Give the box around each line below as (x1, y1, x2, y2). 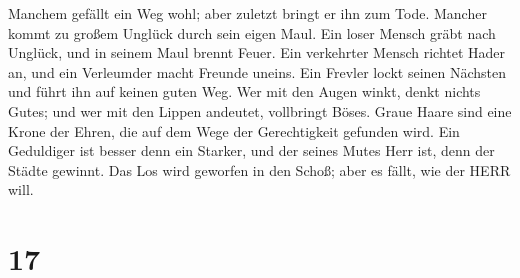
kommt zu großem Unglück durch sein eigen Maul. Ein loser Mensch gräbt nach (8, 22, 496, 43)
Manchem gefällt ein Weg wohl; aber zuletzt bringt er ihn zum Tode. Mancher (8, 3, 487, 23)
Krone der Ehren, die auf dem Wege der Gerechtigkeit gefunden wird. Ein (8, 120, 460, 141)
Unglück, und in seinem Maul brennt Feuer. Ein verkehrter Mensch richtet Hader (8, 42, 506, 63)
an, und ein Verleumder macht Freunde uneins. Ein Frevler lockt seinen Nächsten (8, 61, 507, 82)
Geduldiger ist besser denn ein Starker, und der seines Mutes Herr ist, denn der (8, 140, 495, 161)
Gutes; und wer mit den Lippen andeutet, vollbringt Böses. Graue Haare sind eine (8, 100, 512, 121)
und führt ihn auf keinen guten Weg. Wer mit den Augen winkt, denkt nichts (8, 81, 481, 102)
